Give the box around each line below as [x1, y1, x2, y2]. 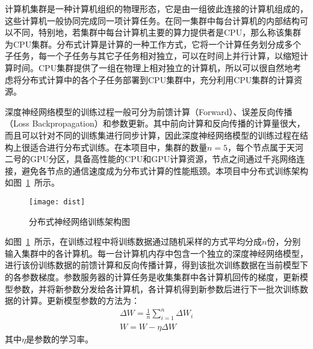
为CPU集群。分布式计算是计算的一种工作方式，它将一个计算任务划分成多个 [5, 37, 302, 50]
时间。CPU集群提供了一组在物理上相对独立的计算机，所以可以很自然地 [13, 61, 293, 74]
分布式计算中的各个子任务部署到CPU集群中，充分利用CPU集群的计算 [21, 73, 294, 86]
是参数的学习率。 [25, 333, 93, 345]
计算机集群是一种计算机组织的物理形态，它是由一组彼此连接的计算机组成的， [5, 2, 308, 14]
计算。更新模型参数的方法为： [21, 294, 140, 307]
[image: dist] [29, 197, 85, 206]
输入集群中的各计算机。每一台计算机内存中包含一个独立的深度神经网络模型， [5, 247, 308, 259]
